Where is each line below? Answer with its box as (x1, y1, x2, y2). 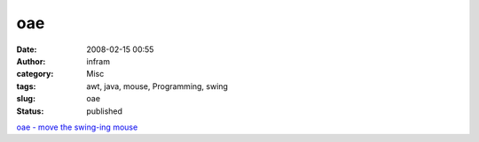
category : (16, 69, 54, 79)
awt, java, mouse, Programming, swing (86, 80, 228, 92)
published (86, 106, 123, 116)
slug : (16, 93, 35, 104)
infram (86, 56, 111, 66)
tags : (16, 80, 36, 92)
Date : (16, 44, 37, 55)
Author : (16, 56, 46, 66)
